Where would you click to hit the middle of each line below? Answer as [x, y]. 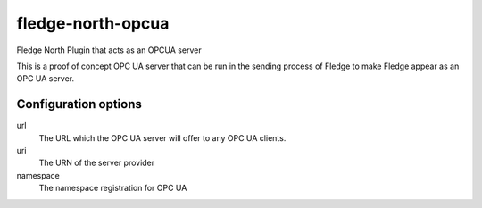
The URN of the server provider [97, 163]
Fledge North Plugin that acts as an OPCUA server [109, 50]
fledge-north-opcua [93, 23]
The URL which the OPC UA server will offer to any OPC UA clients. [162, 137]
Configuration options [79, 104]
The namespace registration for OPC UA [113, 188]
